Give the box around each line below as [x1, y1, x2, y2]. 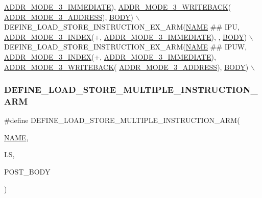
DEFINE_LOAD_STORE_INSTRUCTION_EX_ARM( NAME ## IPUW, [4, 41, 247, 52]
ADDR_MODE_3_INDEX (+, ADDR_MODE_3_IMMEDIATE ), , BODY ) [4, 31, 247, 42]
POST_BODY [4, 166, 51, 177]
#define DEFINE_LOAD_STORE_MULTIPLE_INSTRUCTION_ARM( [4, 115, 240, 126]
